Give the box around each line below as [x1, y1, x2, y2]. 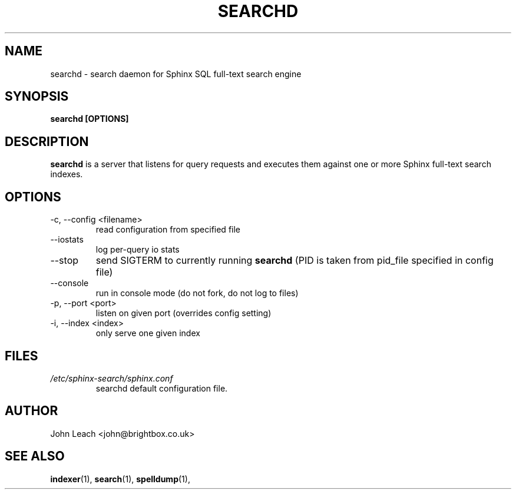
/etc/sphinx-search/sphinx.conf [50, 373, 173, 383]
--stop [50, 254, 79, 267]
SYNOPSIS [5, 89, 69, 104]
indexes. [50, 169, 83, 180]
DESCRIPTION [5, 134, 89, 149]
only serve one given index [95, 328, 200, 339]
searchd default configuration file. [95, 383, 228, 393]
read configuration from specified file [95, 224, 241, 235]
